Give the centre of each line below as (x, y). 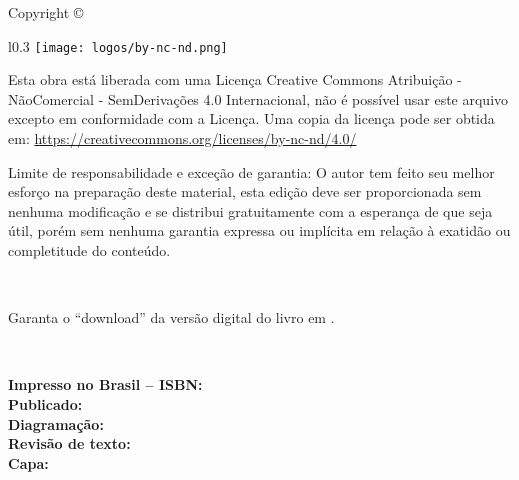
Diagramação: (56, 423)
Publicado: (45, 403)
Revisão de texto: (69, 443)
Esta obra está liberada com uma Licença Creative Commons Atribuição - (235, 79)
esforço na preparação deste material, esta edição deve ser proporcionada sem (245, 191)
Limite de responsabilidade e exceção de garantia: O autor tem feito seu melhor (251, 171)
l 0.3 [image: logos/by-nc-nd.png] (118, 45)
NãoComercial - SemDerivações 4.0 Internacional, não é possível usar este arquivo (258, 98)
